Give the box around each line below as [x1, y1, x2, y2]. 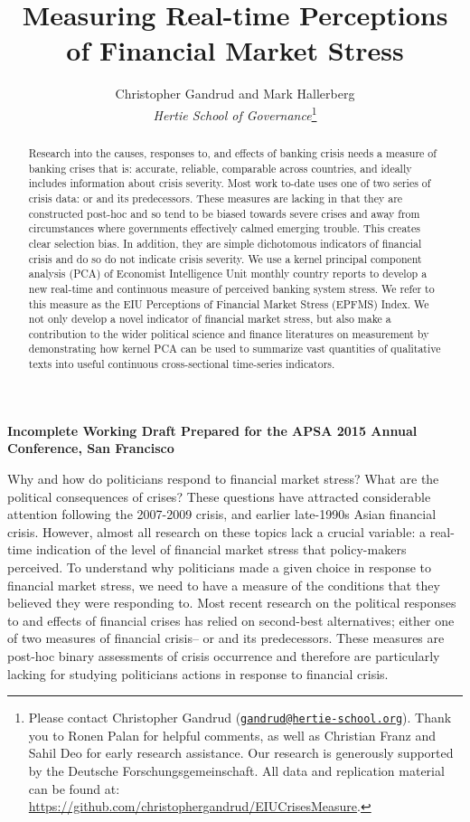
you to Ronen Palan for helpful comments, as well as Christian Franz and [28, 725, 436, 744]
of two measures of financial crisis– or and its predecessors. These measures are [7, 628, 445, 647]
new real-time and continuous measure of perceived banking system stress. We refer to [28, 280, 435, 296]
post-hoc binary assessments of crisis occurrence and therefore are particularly [7, 646, 440, 665]
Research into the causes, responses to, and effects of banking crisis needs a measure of [28, 145, 437, 160]
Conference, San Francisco [7, 439, 174, 458]
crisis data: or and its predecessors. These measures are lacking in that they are [28, 190, 403, 205]
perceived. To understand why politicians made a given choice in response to [7, 557, 432, 576]
